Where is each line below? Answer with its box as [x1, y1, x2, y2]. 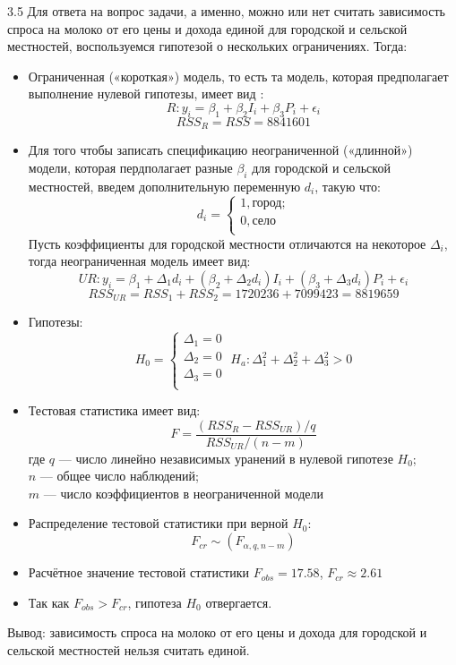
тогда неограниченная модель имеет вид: [28, 252, 251, 270]
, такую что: [314, 176, 381, 195]
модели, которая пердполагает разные [28, 158, 233, 176]
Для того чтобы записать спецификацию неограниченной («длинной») [28, 141, 413, 159]
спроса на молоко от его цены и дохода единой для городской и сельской [7, 19, 408, 38]
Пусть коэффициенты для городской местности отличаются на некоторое [28, 234, 426, 252]
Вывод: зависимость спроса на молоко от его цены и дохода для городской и [7, 623, 427, 642]
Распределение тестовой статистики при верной [28, 514, 288, 533]
